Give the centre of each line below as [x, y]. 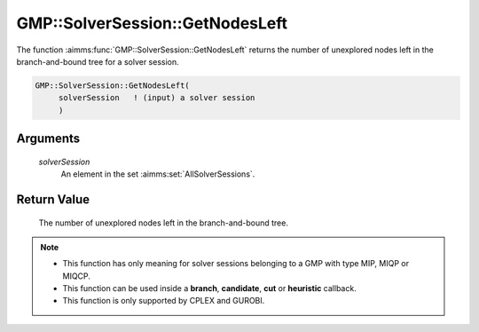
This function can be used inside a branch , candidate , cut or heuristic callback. [209, 289]
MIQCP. [76, 276]
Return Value [53, 199]
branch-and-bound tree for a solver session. [98, 61]
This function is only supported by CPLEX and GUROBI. [164, 301]
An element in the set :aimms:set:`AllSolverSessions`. [158, 174]
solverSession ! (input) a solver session [157, 98]
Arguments [48, 139]
